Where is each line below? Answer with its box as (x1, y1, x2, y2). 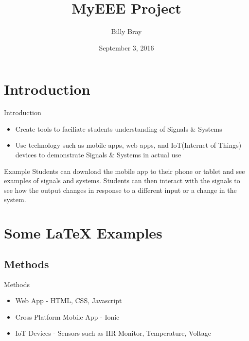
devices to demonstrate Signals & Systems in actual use (15, 150, 181, 160)
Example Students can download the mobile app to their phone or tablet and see (4, 166, 245, 176)
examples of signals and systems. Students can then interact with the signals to (4, 175, 240, 186)
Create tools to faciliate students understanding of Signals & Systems (15, 123, 222, 134)
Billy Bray (111, 26, 142, 36)
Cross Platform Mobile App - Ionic (15, 311, 120, 322)
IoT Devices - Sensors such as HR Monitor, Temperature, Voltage (15, 328, 212, 338)
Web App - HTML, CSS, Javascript (15, 295, 122, 306)
